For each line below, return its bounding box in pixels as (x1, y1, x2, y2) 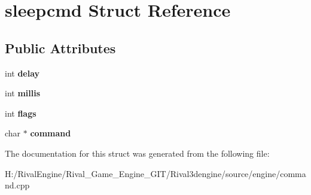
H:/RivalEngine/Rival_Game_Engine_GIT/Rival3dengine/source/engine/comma (5, 167, 306, 179)
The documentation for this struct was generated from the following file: (5, 147, 270, 159)
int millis (5, 87, 41, 99)
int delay (5, 66, 40, 79)
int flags (5, 106, 36, 119)
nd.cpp (5, 179, 30, 191)
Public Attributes (5, 38, 116, 57)
